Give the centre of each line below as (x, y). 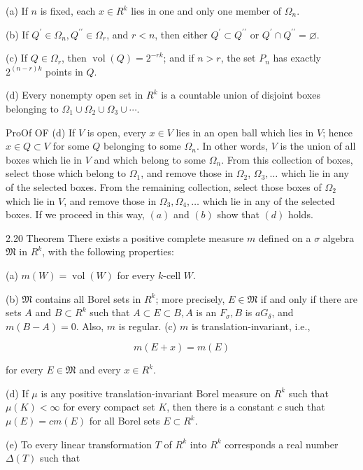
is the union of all (318, 146)
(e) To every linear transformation (79, 444)
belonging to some (142, 146)
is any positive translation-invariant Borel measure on (156, 393)
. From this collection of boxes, (287, 159)
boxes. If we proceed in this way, (75, 214)
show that (238, 214)
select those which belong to (66, 173)
